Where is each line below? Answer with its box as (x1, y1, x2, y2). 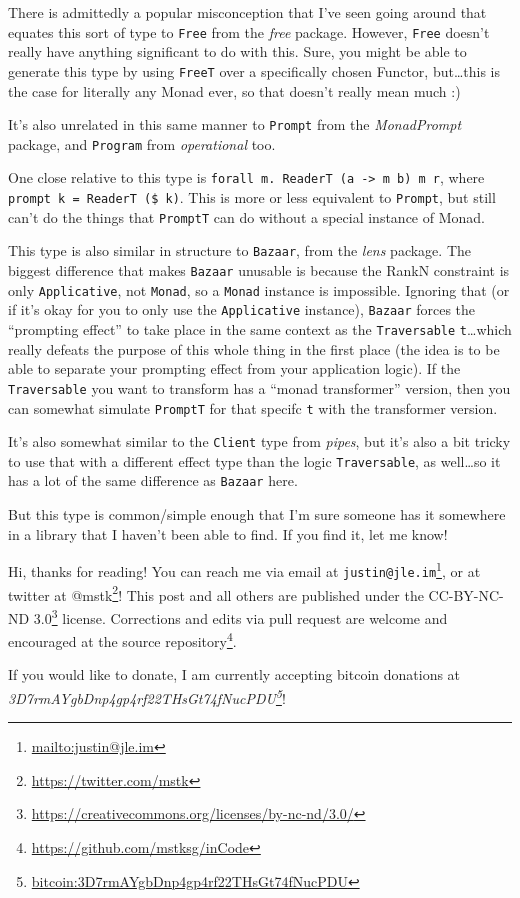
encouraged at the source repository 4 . (8, 628, 237, 651)
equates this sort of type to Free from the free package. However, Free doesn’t (8, 21, 490, 42)
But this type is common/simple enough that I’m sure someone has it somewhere (8, 504, 506, 525)
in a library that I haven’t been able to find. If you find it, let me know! (8, 523, 448, 544)
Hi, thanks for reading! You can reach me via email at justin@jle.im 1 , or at (8, 558, 481, 581)
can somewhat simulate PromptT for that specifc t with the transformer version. (8, 397, 498, 418)
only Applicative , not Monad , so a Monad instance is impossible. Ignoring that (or (8, 279, 510, 300)
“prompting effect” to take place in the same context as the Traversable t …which (8, 319, 512, 339)
